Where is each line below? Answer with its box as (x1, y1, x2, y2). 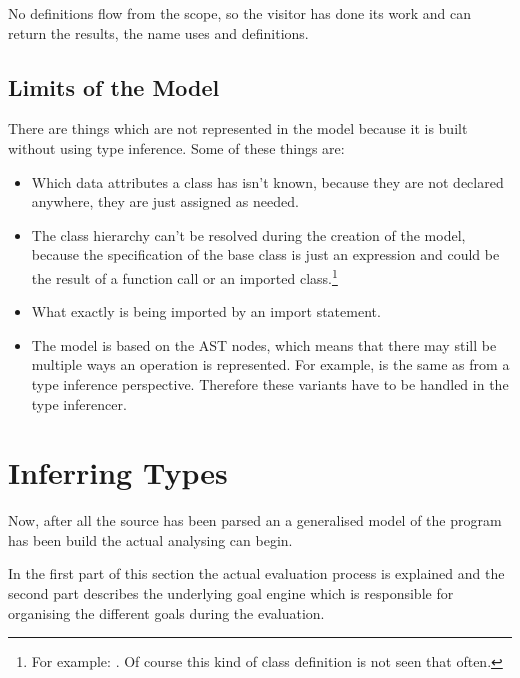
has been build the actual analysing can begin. (8, 529, 293, 550)
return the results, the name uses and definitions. (8, 22, 309, 43)
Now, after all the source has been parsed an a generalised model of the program (8, 510, 502, 531)
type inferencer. (31, 393, 127, 414)
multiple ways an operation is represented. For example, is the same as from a (31, 354, 510, 375)
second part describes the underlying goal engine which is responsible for (8, 583, 454, 604)
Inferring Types (8, 452, 228, 493)
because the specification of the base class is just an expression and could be (31, 244, 500, 265)
